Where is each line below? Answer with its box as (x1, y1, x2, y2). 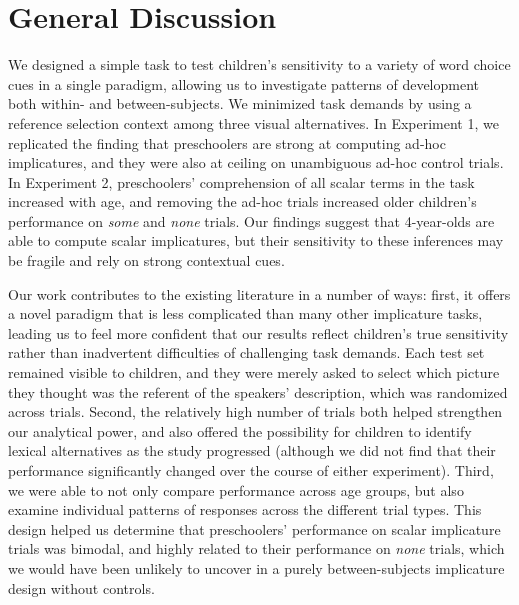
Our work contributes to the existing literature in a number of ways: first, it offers (8, 283, 511, 304)
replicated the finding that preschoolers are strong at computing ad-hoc (8, 132, 446, 153)
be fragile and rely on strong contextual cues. (8, 250, 285, 271)
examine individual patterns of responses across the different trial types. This (8, 499, 482, 520)
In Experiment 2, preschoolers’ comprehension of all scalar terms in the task (8, 171, 475, 192)
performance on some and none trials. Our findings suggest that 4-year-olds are (8, 210, 495, 231)
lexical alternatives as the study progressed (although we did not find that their (8, 440, 496, 461)
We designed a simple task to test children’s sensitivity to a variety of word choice (8, 54, 511, 75)
